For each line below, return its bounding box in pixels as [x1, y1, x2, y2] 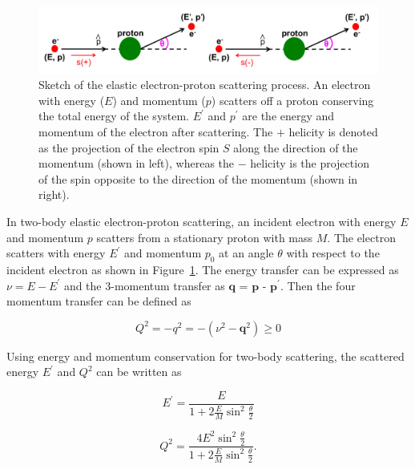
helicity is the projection [250, 155, 369, 172]
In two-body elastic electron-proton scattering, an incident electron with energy [6, 212, 397, 229]
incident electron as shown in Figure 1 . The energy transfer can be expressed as [6, 261, 399, 277]
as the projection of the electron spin [38, 139, 220, 156]
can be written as [96, 363, 182, 380]
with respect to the [286, 245, 380, 261]
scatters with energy [6, 245, 106, 261]
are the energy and [242, 107, 335, 124]
